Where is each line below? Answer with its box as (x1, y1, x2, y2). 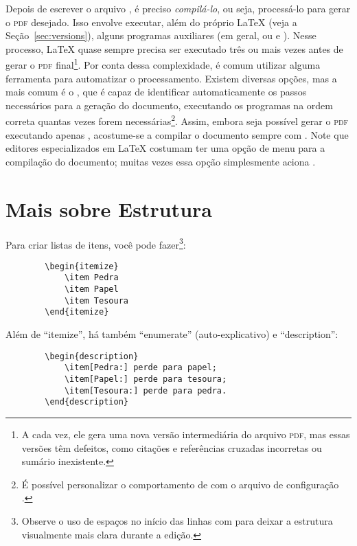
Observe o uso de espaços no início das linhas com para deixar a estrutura (21, 513, 333, 527)
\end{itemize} (45, 307, 109, 317)
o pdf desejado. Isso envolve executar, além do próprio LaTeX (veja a (5, 14, 297, 29)
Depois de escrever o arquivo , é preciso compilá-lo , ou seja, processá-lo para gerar (5, 1, 351, 15)
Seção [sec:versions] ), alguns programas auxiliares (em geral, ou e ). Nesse (5, 28, 316, 43)
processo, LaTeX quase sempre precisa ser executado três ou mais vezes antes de (5, 41, 343, 56)
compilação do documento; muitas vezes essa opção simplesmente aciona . (5, 154, 316, 168)
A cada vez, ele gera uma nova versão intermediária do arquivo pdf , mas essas (21, 426, 350, 441)
